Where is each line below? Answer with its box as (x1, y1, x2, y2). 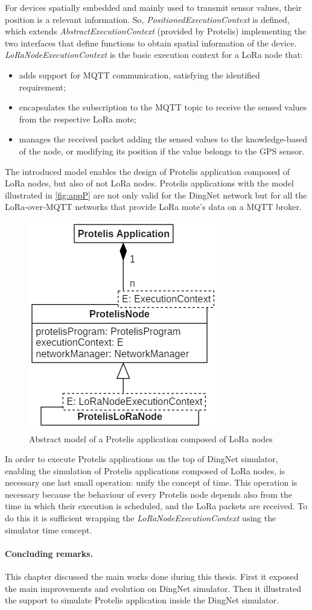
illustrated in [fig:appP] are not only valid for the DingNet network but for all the (5, 188, 307, 201)
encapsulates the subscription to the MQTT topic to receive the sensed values (19, 101, 307, 113)
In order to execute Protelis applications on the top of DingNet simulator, (5, 453, 278, 465)
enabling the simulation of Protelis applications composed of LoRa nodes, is (5, 464, 285, 477)
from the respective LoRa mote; (19, 112, 136, 125)
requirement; (19, 80, 66, 93)
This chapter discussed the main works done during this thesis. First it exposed (5, 570, 299, 583)
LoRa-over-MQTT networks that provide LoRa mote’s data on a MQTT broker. (5, 200, 302, 213)
